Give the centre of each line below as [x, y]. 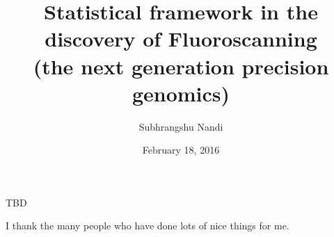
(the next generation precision [181, 66]
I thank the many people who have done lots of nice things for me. [148, 226]
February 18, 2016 [181, 150]
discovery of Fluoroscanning [181, 39]
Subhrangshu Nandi [181, 126]
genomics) [181, 93]
